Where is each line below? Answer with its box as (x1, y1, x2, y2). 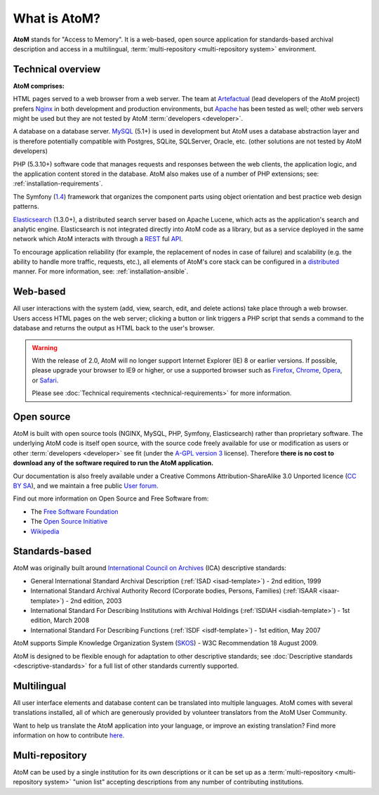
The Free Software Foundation (30, 507, 119, 516)
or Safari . (32, 376, 59, 384)
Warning (32, 343, 58, 351)
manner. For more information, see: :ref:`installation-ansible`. (13, 267, 189, 276)
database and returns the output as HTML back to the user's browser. (13, 324, 215, 332)
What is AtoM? (13, 11, 101, 26)
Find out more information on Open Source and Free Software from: (13, 494, 209, 503)
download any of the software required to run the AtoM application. (13, 459, 214, 467)
